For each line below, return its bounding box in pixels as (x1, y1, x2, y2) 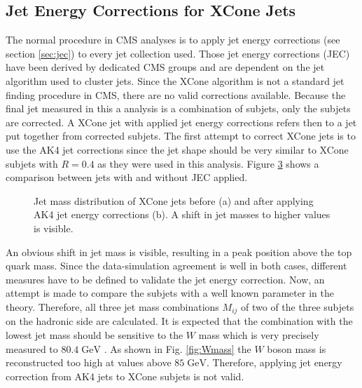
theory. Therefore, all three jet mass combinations (6, 299, 219, 314)
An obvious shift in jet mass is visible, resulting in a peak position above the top (6, 244, 352, 259)
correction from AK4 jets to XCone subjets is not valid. (6, 368, 244, 383)
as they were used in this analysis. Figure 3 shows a (97, 156, 319, 170)
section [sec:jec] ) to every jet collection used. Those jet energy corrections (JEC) (6, 46, 350, 60)
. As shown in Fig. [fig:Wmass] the (104, 341, 251, 356)
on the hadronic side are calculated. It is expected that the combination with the (6, 314, 353, 328)
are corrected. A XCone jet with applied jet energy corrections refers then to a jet (6, 114, 357, 129)
